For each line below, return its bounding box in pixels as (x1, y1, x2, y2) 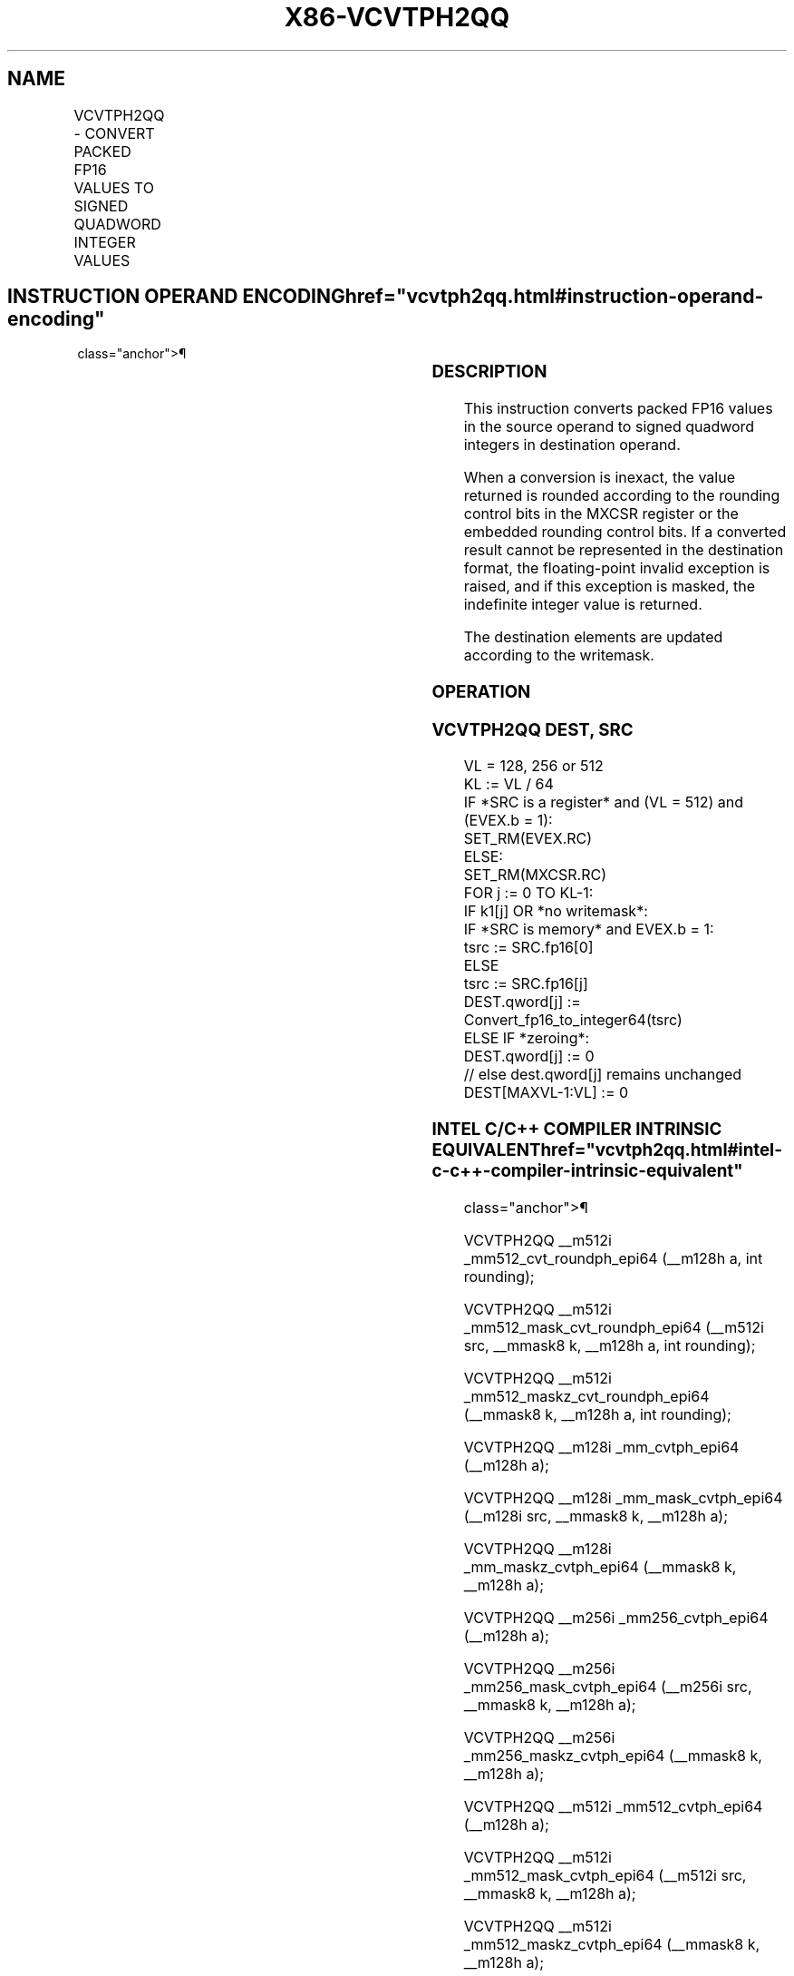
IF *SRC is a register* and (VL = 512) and (463, 793, 744, 812)
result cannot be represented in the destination (463, 541, 784, 560)
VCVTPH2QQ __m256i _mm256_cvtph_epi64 (463, 1608, 769, 1627)
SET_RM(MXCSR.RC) (463, 866, 606, 885)
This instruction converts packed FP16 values (463, 399, 773, 418)
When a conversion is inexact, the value (463, 468, 735, 487)
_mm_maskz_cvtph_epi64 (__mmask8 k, (463, 1557, 737, 1576)
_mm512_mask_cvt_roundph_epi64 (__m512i (463, 1317, 764, 1336)
